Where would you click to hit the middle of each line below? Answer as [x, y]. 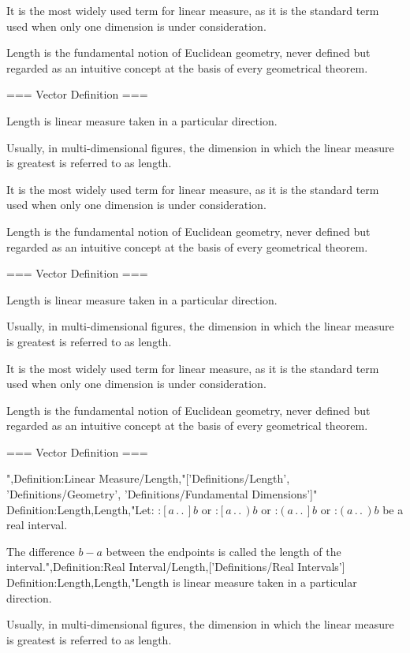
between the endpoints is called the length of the [224, 551]
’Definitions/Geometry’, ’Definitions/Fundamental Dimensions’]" [162, 494]
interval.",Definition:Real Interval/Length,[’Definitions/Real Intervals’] [176, 567]
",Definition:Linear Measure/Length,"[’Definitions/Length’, [148, 478]
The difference [41, 551]
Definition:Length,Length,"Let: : [84, 509]
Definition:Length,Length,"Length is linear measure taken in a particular [182, 582]
